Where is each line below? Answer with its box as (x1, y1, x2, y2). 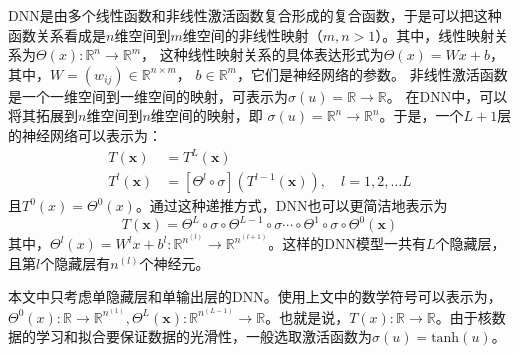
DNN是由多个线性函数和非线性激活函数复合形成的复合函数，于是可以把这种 (8, 5, 502, 25)
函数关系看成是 (8, 24, 106, 45)
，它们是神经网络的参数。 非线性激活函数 (236, 63, 508, 84)
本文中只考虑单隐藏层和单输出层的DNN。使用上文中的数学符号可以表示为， (8, 286, 502, 307)
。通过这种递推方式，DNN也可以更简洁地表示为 (135, 195, 448, 216)
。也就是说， (265, 306, 350, 327)
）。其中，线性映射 (375, 24, 495, 45)
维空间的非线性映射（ (182, 24, 323, 45)
